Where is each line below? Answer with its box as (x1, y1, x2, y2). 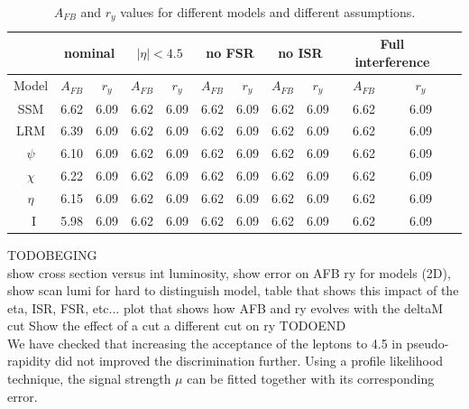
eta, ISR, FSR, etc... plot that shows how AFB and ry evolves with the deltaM (7, 298, 444, 317)
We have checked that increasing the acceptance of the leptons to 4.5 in (7, 333, 403, 352)
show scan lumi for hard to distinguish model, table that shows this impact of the (7, 281, 459, 300)
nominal (64, 43, 115, 62)
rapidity (7, 351, 51, 370)
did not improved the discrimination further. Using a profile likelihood (54, 351, 444, 370)
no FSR (206, 43, 254, 62)
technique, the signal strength (7, 369, 171, 388)
